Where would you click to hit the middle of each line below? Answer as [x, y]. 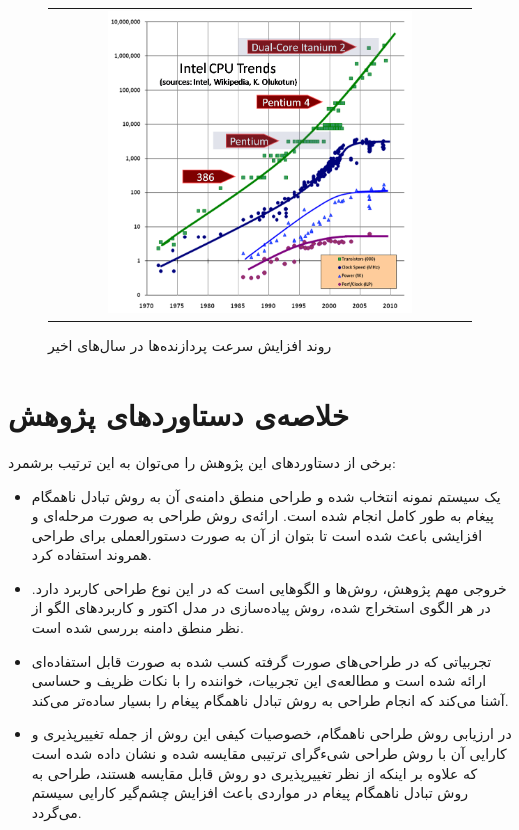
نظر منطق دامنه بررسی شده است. [137, 627]
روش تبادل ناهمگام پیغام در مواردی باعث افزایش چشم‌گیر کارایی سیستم [249, 792]
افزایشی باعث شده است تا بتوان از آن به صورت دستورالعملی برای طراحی [257, 534]
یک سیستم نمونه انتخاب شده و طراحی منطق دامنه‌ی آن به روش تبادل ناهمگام [266, 495]
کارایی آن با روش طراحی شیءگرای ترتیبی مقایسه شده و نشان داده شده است [269, 753]
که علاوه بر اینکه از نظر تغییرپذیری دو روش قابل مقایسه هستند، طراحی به [254, 772]
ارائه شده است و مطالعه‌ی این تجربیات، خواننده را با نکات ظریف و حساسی [259, 680]
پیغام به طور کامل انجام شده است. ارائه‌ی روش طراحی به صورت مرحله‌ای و [262, 515]
